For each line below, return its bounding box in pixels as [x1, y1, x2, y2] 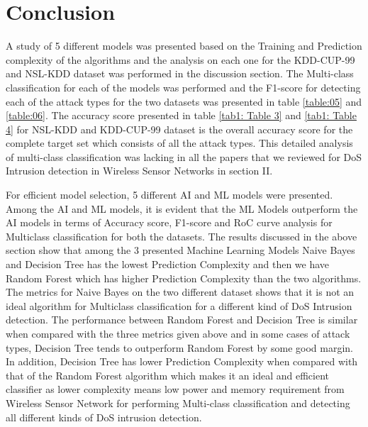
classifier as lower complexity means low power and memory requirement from [6, 382, 345, 396]
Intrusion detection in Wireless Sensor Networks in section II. [6, 163, 273, 178]
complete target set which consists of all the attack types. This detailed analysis [6, 135, 353, 150]
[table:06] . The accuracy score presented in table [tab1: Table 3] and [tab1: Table [6, 108, 357, 123]
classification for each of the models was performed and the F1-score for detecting [6, 79, 361, 94]
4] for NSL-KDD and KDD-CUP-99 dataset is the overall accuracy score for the [6, 121, 353, 136]
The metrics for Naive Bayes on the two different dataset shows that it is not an [6, 284, 355, 299]
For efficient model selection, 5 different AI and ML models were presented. [6, 187, 333, 202]
